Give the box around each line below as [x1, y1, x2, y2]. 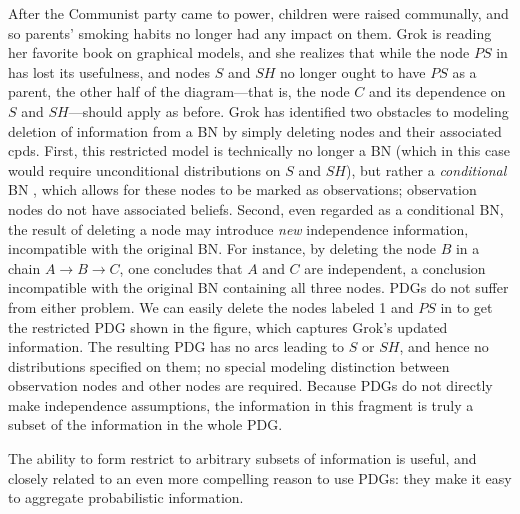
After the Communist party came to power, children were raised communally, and [8, 3, 509, 23]
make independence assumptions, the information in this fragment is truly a [8, 394, 474, 415]
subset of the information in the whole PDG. [8, 414, 283, 435]
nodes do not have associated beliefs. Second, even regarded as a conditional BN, [8, 198, 504, 219]
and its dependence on [369, 81, 506, 102]
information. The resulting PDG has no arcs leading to [8, 336, 345, 357]
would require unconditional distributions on [8, 159, 281, 180]
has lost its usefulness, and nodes [8, 61, 210, 82]
